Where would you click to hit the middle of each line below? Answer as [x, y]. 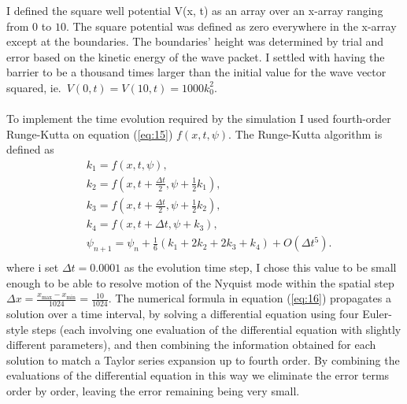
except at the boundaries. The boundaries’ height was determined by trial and [195, 41]
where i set [33, 267]
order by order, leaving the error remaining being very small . [153, 390]
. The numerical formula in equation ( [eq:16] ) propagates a [250, 298]
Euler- [377, 313]
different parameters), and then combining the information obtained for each [191, 345]
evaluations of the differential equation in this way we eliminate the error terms [198, 375]
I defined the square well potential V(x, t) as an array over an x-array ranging [195, 10]
